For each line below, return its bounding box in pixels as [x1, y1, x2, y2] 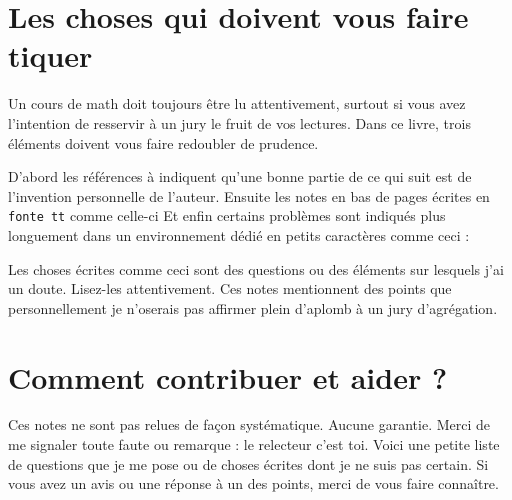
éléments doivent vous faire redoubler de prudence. [8, 132, 319, 153]
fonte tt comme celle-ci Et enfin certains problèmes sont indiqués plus [8, 205, 446, 226]
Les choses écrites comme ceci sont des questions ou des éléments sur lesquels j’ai [8, 258, 504, 279]
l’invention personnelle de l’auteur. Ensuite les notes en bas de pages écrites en [8, 185, 490, 206]
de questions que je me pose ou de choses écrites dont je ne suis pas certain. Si [8, 453, 489, 474]
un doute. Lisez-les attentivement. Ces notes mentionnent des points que [8, 278, 452, 299]
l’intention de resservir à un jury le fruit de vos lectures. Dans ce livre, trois [8, 112, 471, 133]
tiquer [8, 35, 93, 76]
